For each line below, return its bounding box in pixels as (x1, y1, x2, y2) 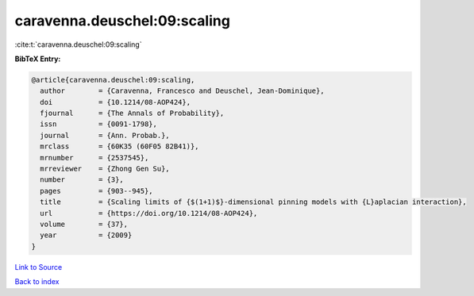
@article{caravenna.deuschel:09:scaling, (31, 75, 195, 84)
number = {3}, (40, 175, 125, 184)
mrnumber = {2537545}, (40, 153, 149, 162)
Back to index (14, 277, 60, 286)
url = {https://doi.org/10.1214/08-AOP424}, (40, 209, 258, 217)
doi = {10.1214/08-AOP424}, (40, 98, 191, 106)
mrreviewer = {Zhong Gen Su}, (40, 164, 170, 174)
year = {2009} (40, 231, 133, 240)
